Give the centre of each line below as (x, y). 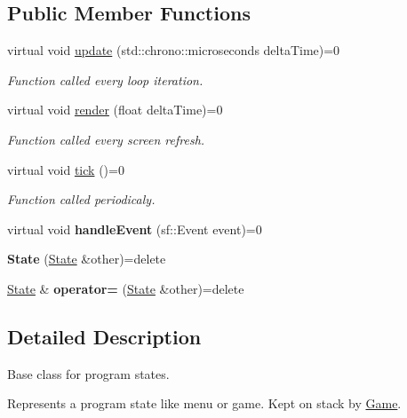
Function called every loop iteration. (105, 79)
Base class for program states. (88, 373)
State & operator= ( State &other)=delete (126, 288)
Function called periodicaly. (81, 199)
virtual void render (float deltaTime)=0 (115, 110)
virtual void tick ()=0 (66, 169)
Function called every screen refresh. (106, 139)
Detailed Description (104, 336)
